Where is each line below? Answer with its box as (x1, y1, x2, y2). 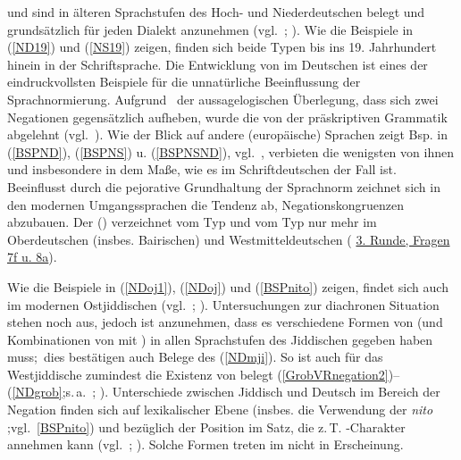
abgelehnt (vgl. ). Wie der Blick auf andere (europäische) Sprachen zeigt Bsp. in (7, 125, 448, 144)
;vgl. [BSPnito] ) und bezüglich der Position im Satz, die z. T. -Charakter (7, 417, 406, 436)
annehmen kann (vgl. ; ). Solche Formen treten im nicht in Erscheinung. (7, 435, 404, 454)
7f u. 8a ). (7, 247, 57, 266)
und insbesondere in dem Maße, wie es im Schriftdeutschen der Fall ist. (7, 160, 397, 179)
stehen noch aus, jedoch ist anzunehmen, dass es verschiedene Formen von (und (7, 313, 443, 331)
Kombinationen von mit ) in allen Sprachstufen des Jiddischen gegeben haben (7, 330, 433, 348)
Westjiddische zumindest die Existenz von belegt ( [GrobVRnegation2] (7, 364, 389, 383)
